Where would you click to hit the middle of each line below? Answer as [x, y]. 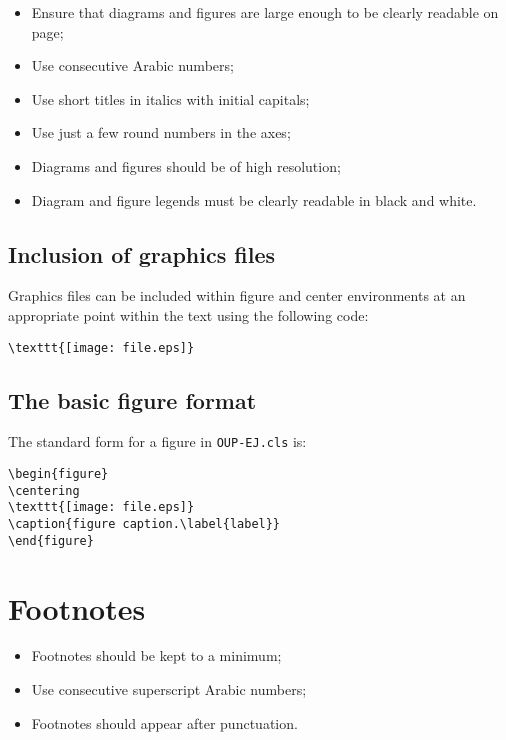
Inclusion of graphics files [142, 253]
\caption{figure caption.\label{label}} [144, 524]
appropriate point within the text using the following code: [188, 314]
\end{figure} [51, 540]
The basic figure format [132, 399]
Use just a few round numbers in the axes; [161, 132]
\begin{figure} [58, 474]
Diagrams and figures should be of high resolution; [186, 165]
